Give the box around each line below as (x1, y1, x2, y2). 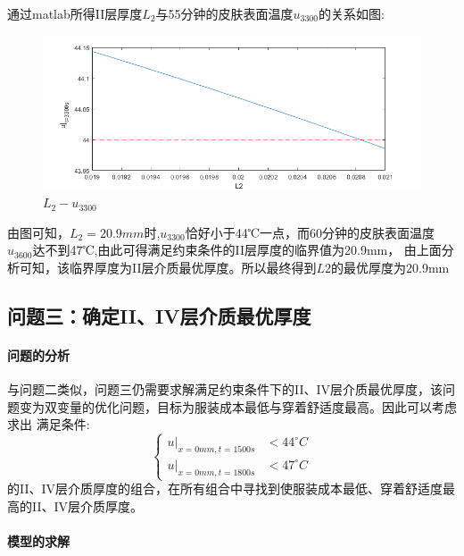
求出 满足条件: (7, 415, 90, 434)
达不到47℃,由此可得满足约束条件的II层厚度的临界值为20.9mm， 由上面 (32, 240, 442, 259)
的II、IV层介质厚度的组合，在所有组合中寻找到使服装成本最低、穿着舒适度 (7, 479, 443, 497)
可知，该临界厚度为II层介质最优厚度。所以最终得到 (19, 257, 317, 276)
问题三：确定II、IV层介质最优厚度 (7, 301, 311, 329)
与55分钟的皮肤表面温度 (155, 4, 294, 22)
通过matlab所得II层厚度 (7, 4, 143, 22)
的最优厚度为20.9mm (331, 257, 450, 276)
